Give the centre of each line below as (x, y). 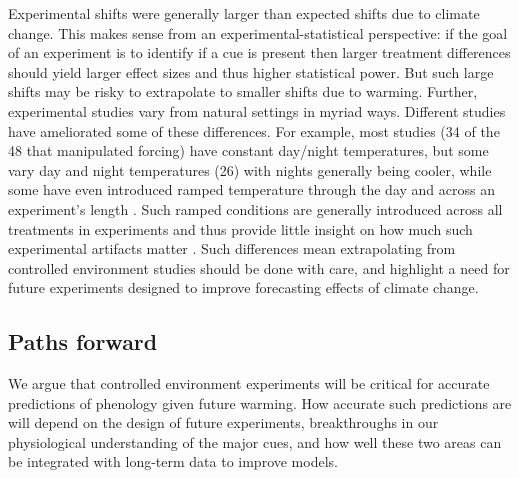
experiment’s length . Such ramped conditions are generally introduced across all (255, 208)
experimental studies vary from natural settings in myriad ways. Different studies (257, 110)
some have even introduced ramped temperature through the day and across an (251, 189)
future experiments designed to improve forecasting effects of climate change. (243, 287)
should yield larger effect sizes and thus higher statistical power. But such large (251, 71)
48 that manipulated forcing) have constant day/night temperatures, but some (248, 150)
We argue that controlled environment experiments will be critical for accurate (249, 383)
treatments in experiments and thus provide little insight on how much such (240, 228)
